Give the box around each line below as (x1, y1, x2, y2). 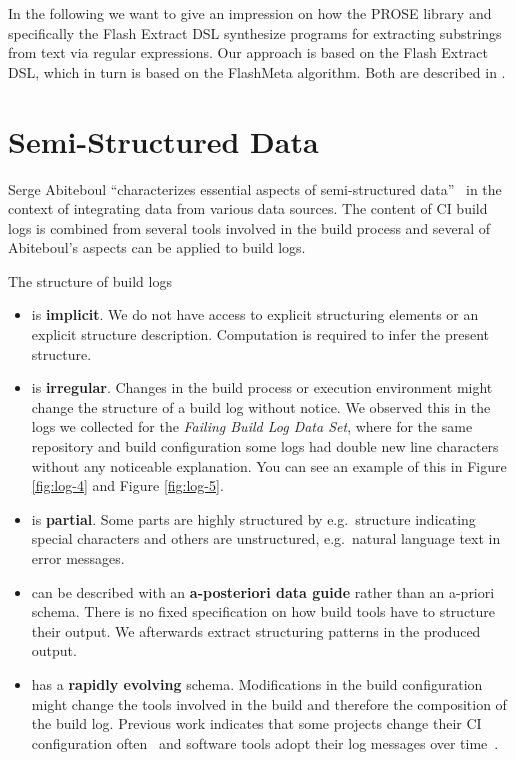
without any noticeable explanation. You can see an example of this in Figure (31, 455, 507, 476)
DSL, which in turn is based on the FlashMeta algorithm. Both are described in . (8, 61, 506, 82)
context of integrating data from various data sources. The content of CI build (8, 198, 488, 219)
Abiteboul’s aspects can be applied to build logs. (8, 237, 306, 258)
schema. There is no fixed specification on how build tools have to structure (31, 601, 496, 622)
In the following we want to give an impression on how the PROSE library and (8, 3, 492, 23)
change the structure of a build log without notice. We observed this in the (31, 396, 491, 417)
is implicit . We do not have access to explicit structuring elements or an (31, 304, 479, 325)
